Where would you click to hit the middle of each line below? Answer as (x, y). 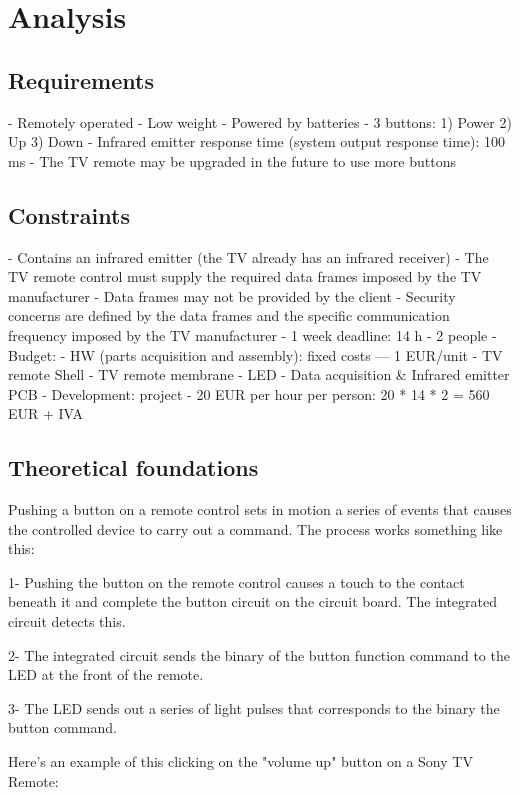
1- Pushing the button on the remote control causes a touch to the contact (236, 581)
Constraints (69, 214)
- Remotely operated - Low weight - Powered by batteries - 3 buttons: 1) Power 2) (260, 121)
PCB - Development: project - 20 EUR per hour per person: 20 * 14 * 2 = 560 (249, 393)
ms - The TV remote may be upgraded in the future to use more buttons (232, 160)
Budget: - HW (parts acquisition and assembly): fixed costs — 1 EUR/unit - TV (255, 354)
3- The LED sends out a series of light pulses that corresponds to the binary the (254, 707)
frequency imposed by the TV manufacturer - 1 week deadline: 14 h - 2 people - (252, 334)
